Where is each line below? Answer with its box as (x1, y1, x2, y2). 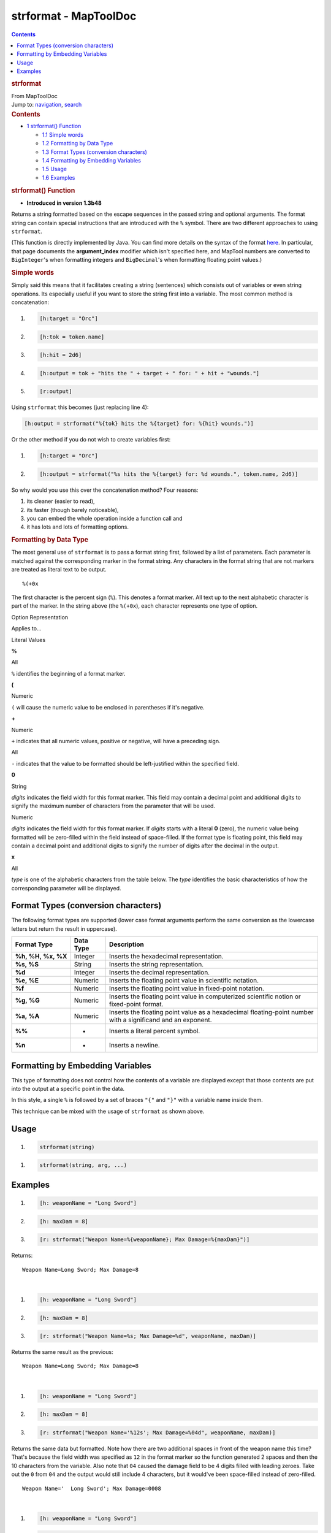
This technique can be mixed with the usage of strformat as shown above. (11, 1107, 205, 1115)
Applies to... (11, 625, 42, 632)
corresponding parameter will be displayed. (11, 884, 121, 892)
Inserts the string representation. (109, 960, 204, 969)
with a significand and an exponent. (109, 1015, 212, 1024)
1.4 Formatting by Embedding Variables (42, 156, 141, 164)
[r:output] (39, 388, 72, 395)
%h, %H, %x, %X (15, 952, 67, 961)
